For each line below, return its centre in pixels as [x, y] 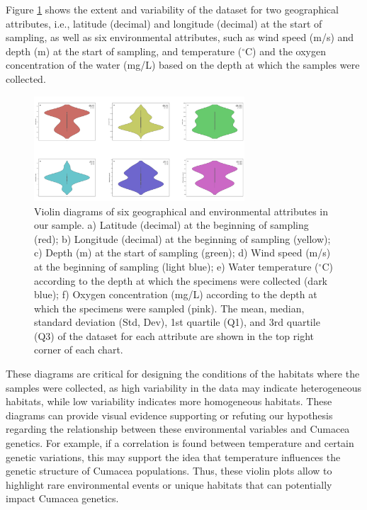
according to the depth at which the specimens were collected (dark [181, 280]
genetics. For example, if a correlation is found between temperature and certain [180, 443]
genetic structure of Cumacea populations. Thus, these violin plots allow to [169, 471]
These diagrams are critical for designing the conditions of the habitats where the [183, 374]
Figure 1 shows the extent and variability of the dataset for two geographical [172, 9]
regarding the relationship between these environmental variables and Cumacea [178, 429]
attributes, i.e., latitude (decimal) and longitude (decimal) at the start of [164, 23]
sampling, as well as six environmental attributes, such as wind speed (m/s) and [180, 37]
